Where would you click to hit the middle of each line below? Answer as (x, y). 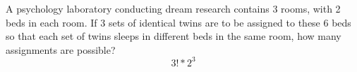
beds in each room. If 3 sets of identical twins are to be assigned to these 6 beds (178, 22)
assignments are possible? (61, 49)
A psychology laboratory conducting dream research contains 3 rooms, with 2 (173, 8)
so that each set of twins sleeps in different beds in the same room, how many (174, 36)
